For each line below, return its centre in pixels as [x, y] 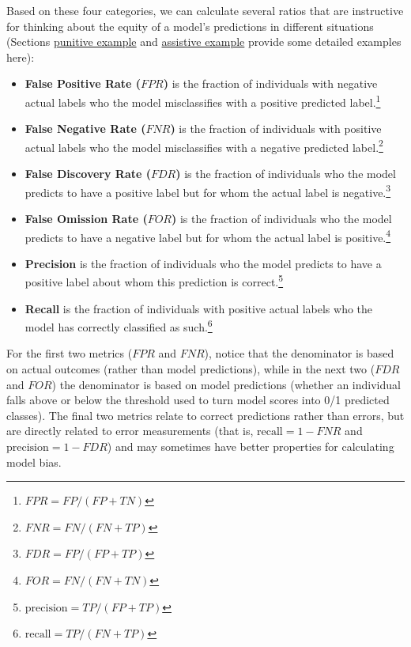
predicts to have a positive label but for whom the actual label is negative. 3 [208, 191]
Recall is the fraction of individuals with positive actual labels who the [199, 308]
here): [21, 57]
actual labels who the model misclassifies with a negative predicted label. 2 [204, 146]
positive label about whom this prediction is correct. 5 [154, 280]
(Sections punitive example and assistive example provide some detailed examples [204, 42]
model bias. [34, 462]
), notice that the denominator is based [299, 353]
